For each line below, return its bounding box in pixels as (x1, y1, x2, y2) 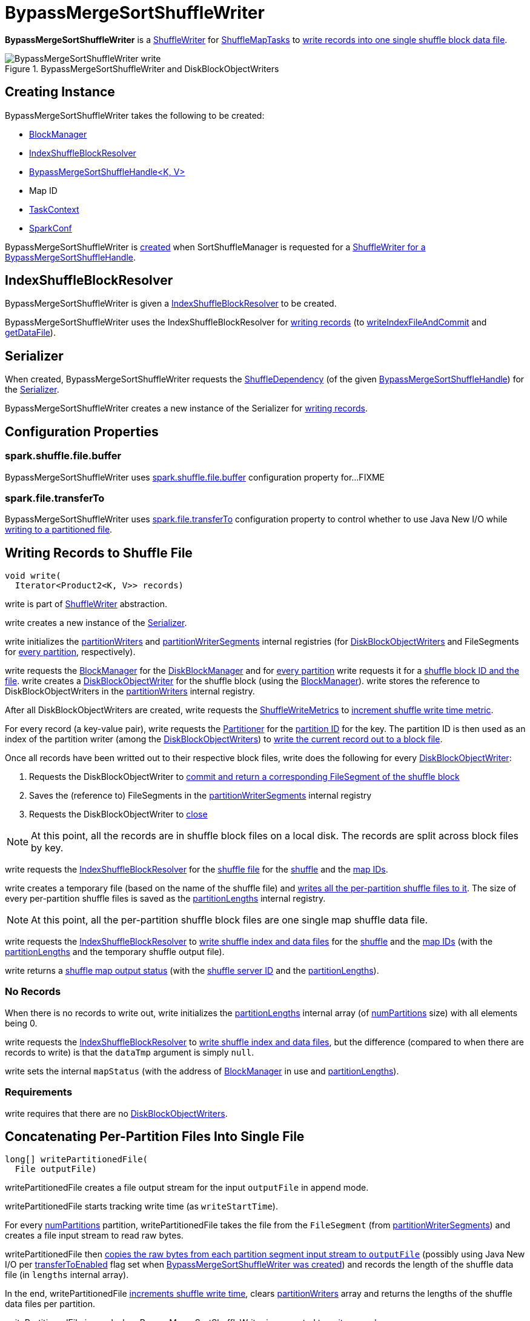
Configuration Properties (5, 424, 159, 439)
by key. (31, 842, 64, 854)
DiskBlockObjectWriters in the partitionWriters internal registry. (5, 686, 255, 697)
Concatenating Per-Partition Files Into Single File (5, 1129, 305, 1145)
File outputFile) (15, 1164, 97, 1174)
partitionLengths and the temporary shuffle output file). (5, 947, 225, 957)
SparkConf (29, 222, 72, 233)
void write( (5, 571, 61, 581)
